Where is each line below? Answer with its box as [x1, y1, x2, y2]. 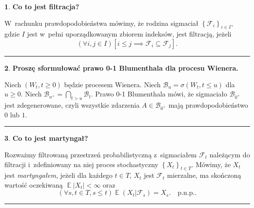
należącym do [209, 149, 250, 159]
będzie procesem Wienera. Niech [64, 79, 161, 89]
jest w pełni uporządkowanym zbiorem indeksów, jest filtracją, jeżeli [27, 29, 232, 39]
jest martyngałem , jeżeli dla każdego [4, 170, 113, 180]
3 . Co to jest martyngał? [4, 133, 88, 143]
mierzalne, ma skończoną [167, 170, 241, 180]
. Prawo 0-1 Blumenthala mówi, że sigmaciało [91, 89, 228, 99]
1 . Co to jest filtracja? [4, 1, 79, 11]
